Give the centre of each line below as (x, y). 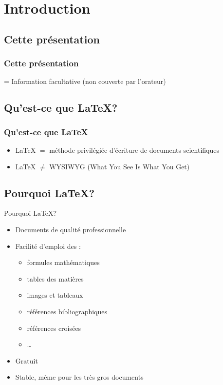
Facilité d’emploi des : (48, 246)
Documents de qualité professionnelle (71, 229)
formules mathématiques (63, 262)
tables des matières (55, 278)
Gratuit (27, 360)
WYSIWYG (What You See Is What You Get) (120, 166)
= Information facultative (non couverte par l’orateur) (85, 81)
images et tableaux (55, 295)
